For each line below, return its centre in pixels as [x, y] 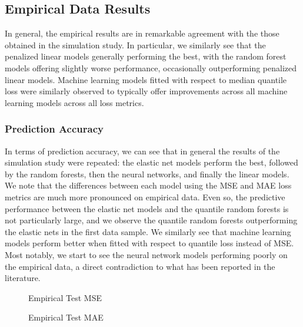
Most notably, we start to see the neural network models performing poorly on [146, 254]
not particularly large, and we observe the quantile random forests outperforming [151, 220]
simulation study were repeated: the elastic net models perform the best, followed [151, 162]
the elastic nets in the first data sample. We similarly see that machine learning [148, 231]
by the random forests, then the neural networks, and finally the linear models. [147, 174]
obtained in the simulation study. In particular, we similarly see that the [135, 44]
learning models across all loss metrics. [74, 102]
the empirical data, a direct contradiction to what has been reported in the [140, 266]
